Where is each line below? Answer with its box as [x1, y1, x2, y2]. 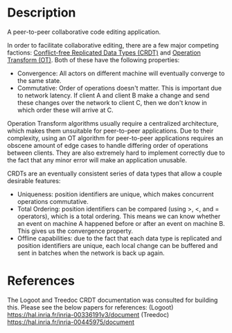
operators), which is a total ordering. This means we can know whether [17, 212, 221, 220]
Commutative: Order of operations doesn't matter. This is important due [17, 84, 222, 92]
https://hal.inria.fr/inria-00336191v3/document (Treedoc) [7, 310, 170, 318]
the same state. [17, 76, 62, 84]
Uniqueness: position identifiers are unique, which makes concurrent [17, 190, 214, 198]
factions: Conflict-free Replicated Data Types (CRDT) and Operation [7, 48, 201, 57]
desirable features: [7, 176, 61, 184]
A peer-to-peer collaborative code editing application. [7, 28, 161, 36]
